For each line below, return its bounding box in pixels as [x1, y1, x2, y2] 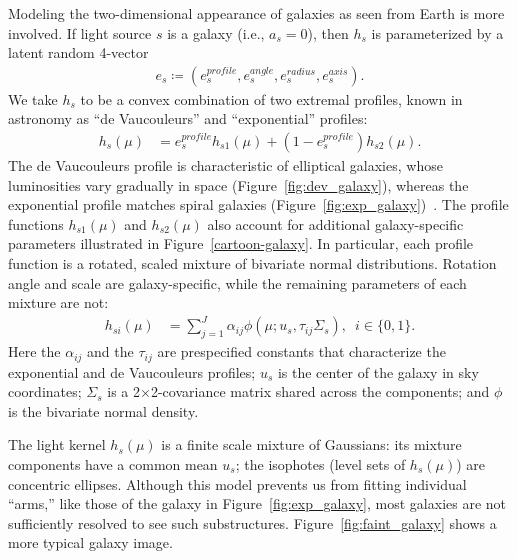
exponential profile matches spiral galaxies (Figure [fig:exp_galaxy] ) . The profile [8, 194, 509, 215]
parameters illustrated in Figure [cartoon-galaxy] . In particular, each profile [8, 233, 474, 254]
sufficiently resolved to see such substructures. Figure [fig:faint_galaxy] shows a [8, 512, 497, 533]
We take [8, 88, 58, 109]
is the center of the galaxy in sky [277, 361, 479, 382]
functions [8, 213, 64, 234]
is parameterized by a [371, 22, 504, 43]
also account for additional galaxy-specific [207, 213, 464, 234]
